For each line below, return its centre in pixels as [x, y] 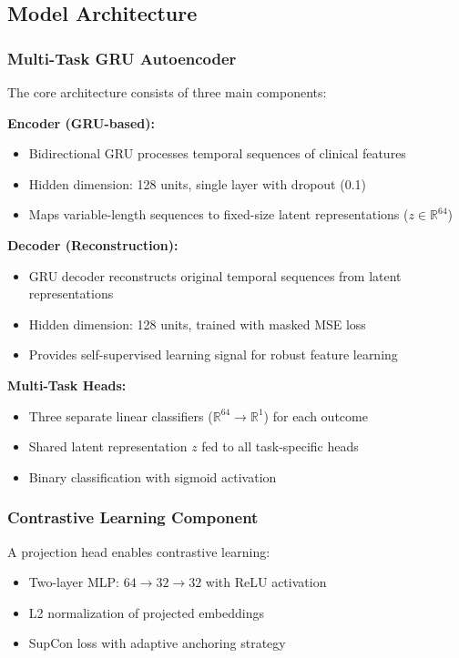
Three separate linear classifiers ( [121, 415]
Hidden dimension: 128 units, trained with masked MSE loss [197, 324]
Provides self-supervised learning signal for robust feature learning [213, 354]
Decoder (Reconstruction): [93, 244]
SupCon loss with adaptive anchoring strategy [157, 643]
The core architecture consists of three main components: [167, 92]
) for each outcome [316, 415]
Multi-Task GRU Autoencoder [122, 58]
